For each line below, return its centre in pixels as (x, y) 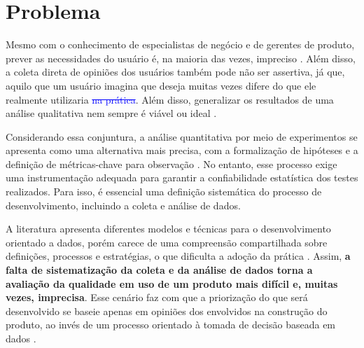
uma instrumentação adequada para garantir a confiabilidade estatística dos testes (182, 178)
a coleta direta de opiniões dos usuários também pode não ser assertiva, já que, (175, 72)
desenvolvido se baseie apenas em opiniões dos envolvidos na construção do (167, 311)
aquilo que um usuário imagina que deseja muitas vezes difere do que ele (161, 85)
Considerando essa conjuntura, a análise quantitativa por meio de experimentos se (182, 136)
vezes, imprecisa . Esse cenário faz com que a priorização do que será (157, 297)
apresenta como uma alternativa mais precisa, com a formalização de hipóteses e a (182, 150)
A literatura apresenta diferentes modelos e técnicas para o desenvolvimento (168, 229)
